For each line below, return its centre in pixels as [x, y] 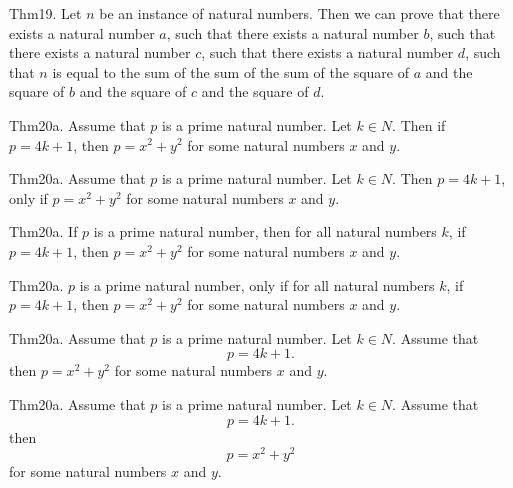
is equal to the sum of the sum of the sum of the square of [231, 71]
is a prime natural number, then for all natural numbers [265, 231]
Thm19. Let [45, 13]
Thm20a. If [43, 231]
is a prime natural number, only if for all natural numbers [257, 284]
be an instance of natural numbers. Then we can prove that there [299, 13]
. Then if [419, 124]
